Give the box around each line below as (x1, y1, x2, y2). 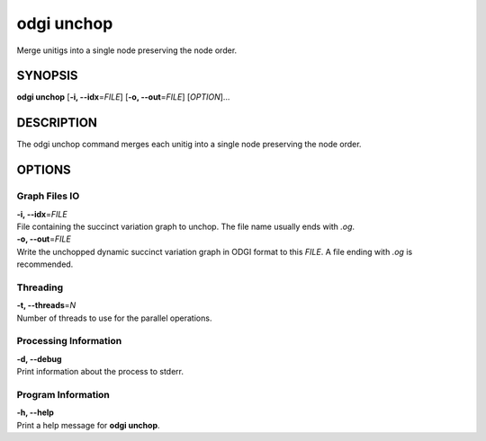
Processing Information (16, 335, 122, 348)
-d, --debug (16, 353, 62, 364)
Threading (16, 281, 64, 294)
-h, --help (16, 407, 54, 418)
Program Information (16, 388, 110, 401)
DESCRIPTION (16, 115, 98, 130)
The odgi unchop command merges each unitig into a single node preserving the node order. (16, 139, 362, 150)
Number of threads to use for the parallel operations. (16, 313, 212, 323)
